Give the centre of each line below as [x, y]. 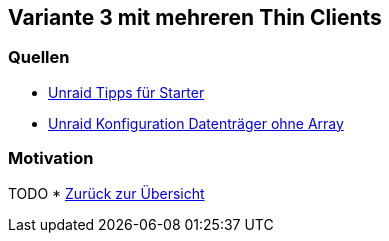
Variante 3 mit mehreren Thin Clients [195, 17]
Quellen [39, 57]
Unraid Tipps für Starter [126, 92]
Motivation [51, 158]
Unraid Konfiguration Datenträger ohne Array [196, 123]
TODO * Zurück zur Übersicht [106, 193]
